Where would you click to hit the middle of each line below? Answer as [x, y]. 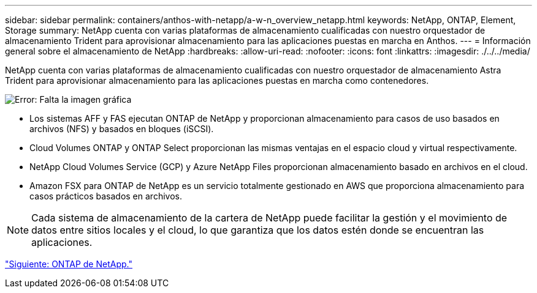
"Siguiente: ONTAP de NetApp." [69, 264]
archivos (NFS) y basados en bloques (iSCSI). [122, 129]
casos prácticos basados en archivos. [106, 196]
